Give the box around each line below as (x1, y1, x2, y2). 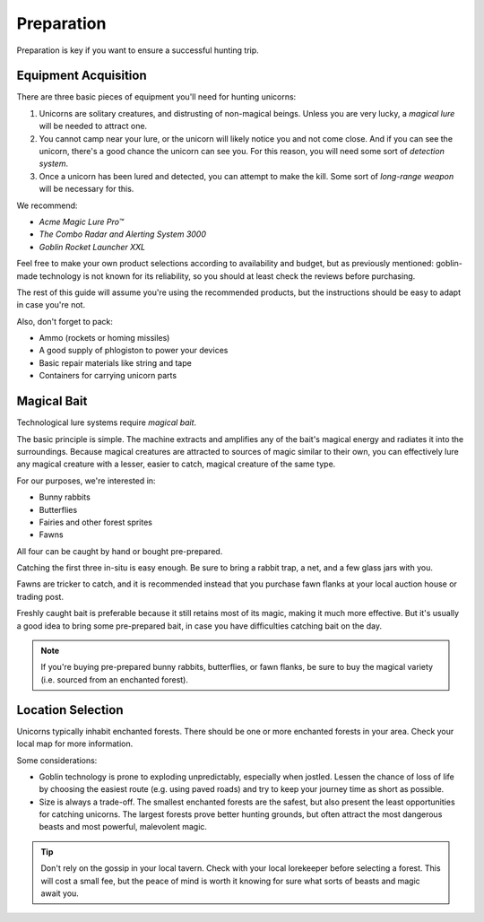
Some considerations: (16, 754, 98, 766)
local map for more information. (16, 738, 134, 749)
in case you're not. (16, 300, 85, 310)
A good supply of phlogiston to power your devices (39, 345, 229, 356)
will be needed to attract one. (39, 121, 148, 132)
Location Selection (16, 702, 124, 718)
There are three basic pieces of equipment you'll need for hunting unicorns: (16, 91, 297, 102)
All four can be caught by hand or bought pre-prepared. (16, 545, 223, 556)
